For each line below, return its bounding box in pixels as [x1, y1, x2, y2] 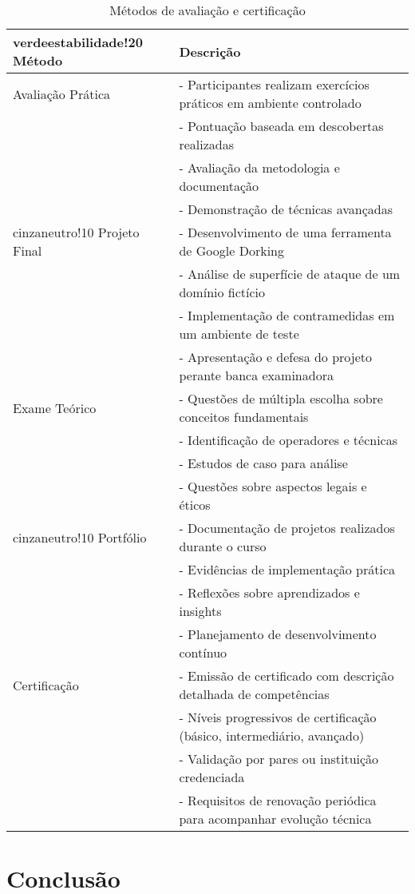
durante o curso [179, 537, 267, 555]
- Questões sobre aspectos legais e [179, 477, 367, 495]
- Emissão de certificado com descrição [179, 666, 394, 685]
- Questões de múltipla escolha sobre [179, 389, 383, 407]
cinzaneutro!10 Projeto [13, 223, 140, 241]
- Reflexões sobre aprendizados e [179, 583, 360, 602]
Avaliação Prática [13, 84, 111, 103]
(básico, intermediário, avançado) [179, 726, 365, 745]
